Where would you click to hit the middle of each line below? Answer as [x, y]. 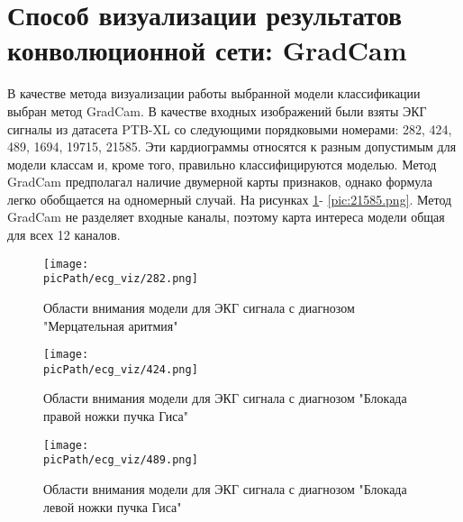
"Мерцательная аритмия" [111, 325]
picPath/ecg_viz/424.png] [121, 369]
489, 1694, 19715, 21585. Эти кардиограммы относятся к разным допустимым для [232, 147]
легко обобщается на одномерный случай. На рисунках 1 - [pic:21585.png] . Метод [230, 199]
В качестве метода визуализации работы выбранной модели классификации [214, 93]
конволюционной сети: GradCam [207, 50]
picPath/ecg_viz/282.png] [121, 279]
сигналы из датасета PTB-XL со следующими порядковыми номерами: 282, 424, [230, 128]
